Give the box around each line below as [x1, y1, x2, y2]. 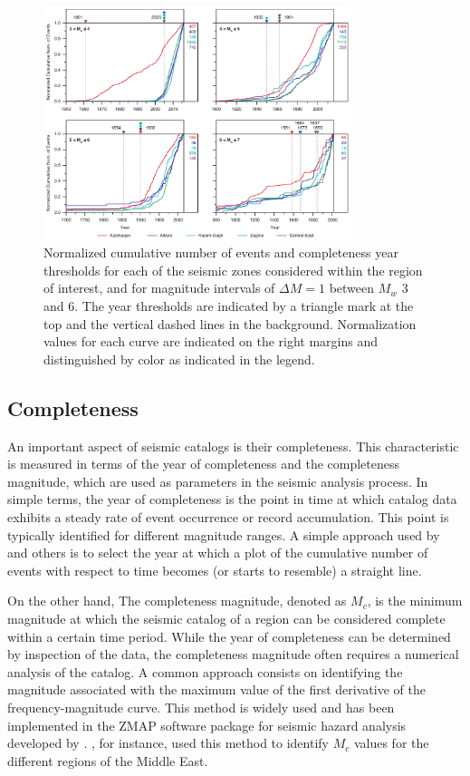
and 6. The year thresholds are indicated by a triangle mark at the [43, 296, 414, 315]
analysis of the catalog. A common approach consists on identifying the [7, 662, 403, 681]
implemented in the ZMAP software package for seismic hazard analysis [7, 715, 407, 734]
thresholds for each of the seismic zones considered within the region [43, 260, 423, 279]
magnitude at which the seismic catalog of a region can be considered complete [7, 609, 446, 627]
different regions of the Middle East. [7, 751, 208, 770]
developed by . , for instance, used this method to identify [7, 733, 329, 752]
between [329, 278, 375, 297]
